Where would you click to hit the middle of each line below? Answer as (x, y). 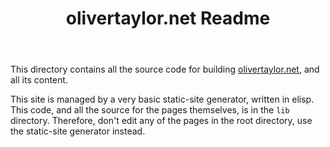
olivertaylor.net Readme (168, 18)
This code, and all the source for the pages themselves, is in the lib (150, 110)
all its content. (39, 80)
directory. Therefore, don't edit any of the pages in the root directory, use (161, 121)
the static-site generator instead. (78, 131)
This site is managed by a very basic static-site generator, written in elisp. (162, 99)
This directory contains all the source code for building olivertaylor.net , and (165, 69)
